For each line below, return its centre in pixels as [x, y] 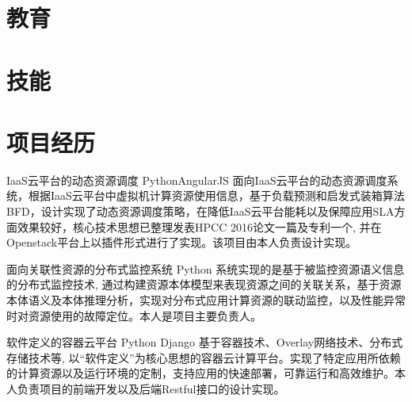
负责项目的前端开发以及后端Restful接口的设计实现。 [151, 389]
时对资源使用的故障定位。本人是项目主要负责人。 [134, 315]
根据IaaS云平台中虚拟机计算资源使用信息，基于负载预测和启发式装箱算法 [216, 195]
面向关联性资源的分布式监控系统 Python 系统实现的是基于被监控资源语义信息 [206, 268]
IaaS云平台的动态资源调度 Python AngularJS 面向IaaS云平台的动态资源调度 [197, 180]
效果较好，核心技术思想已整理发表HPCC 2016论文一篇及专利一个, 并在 [199, 226]
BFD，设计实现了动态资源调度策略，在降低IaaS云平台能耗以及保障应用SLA [200, 211]
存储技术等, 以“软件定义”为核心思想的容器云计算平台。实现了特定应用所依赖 [204, 357]
